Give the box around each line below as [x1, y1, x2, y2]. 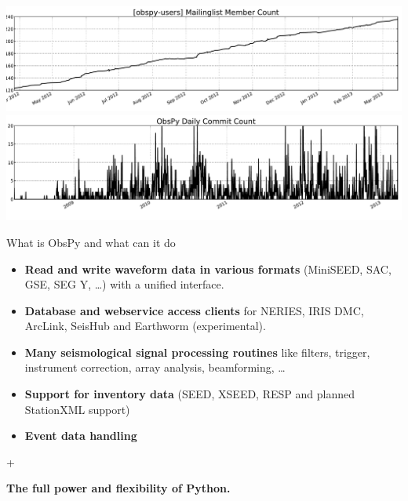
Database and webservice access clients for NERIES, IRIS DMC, [24, 302, 364, 318]
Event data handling [24, 427, 137, 444]
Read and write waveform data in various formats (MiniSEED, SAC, [24, 260, 392, 277]
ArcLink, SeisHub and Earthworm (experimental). [24, 318, 266, 334]
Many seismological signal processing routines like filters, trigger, [24, 343, 370, 360]
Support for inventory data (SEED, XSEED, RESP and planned [24, 386, 355, 402]
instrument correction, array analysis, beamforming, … [24, 359, 286, 376]
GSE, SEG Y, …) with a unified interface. [24, 276, 224, 292]
